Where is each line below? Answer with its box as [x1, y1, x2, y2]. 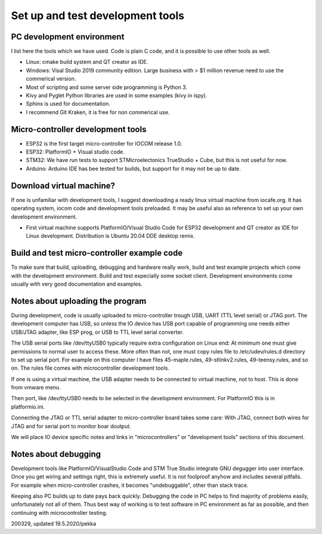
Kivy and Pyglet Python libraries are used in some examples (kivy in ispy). [26, 92, 208, 99]
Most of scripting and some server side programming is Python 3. [26, 84, 188, 91]
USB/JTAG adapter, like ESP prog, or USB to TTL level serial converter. [11, 329, 184, 336]
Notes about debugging [11, 449, 101, 459]
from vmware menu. [11, 384, 61, 391]
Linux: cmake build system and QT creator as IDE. [26, 59, 148, 66]
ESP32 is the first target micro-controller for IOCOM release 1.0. [26, 140, 182, 147]
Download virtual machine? [11, 180, 116, 191]
